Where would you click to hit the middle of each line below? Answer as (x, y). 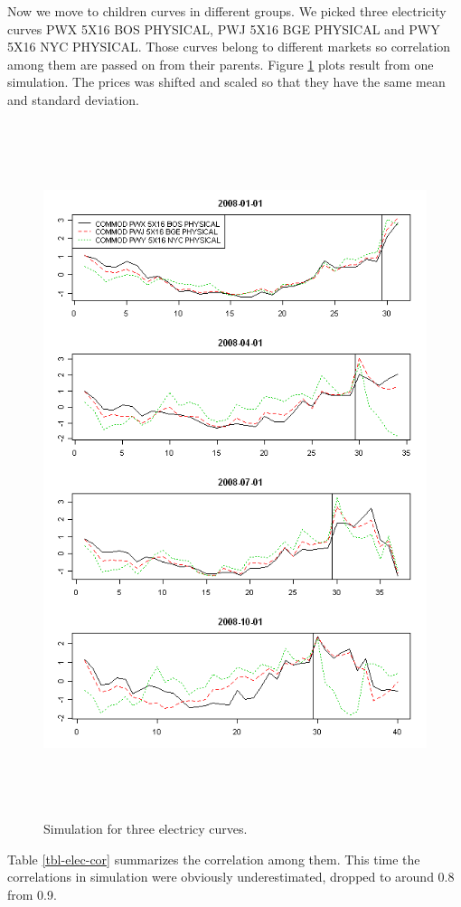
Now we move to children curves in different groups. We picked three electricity (227, 11)
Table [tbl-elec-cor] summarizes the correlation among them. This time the (214, 859)
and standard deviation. (73, 99)
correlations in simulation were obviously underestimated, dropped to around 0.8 (231, 877)
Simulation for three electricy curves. (146, 829)
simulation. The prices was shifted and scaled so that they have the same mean (226, 82)
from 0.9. (32, 894)
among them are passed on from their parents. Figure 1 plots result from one (221, 64)
